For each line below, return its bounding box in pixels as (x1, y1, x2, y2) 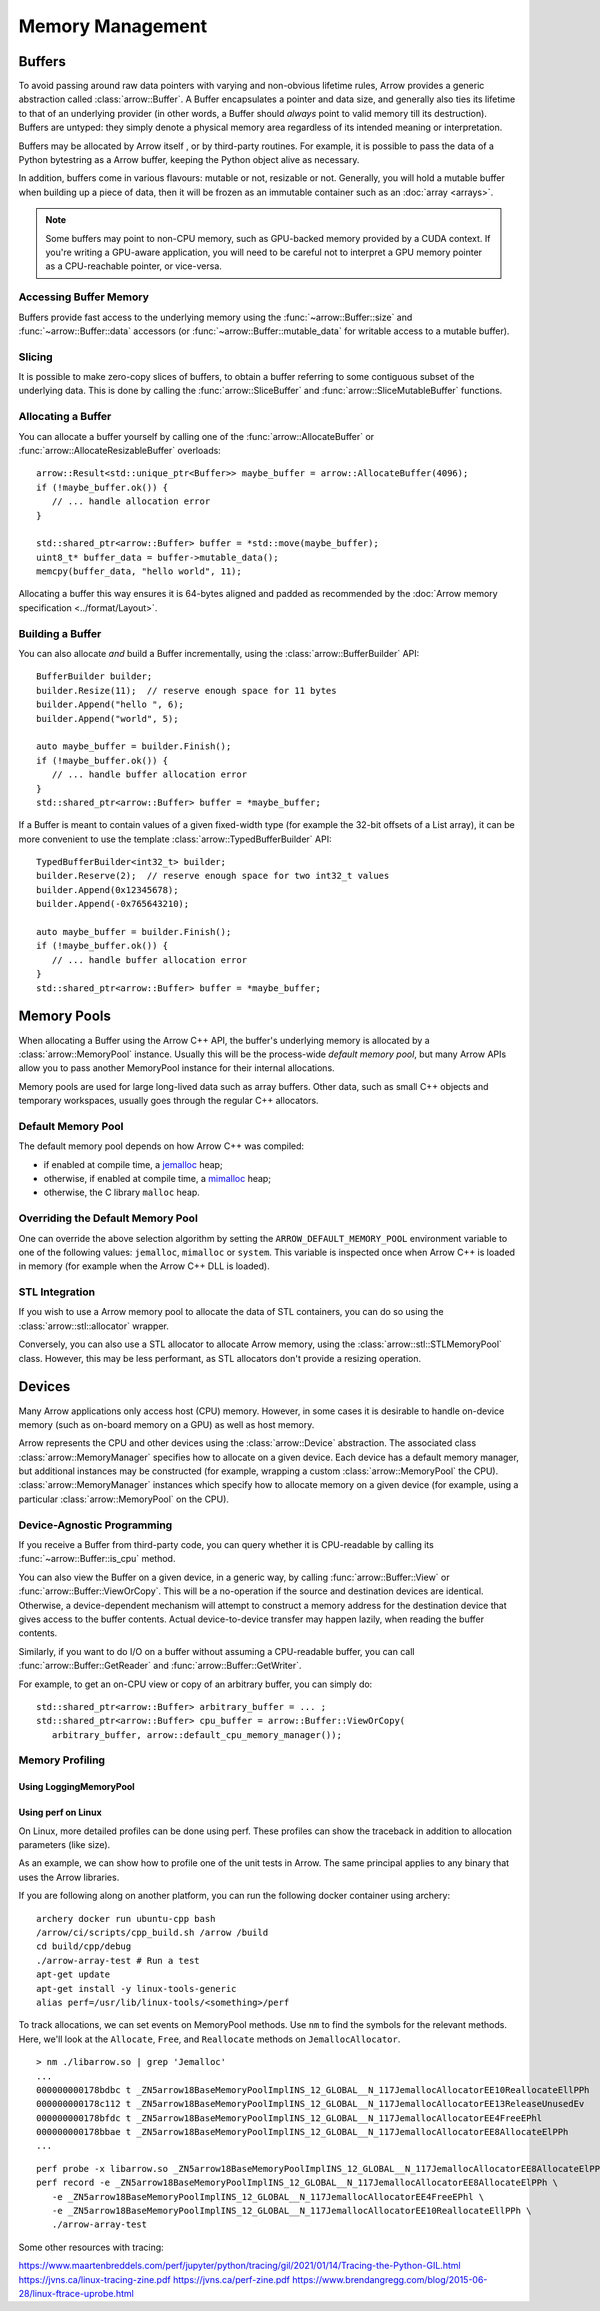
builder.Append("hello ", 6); (36, 699, 185, 710)
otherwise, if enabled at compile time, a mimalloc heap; (43, 1172, 272, 1184)
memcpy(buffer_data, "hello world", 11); (36, 566, 242, 577)
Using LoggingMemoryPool (18, 1781, 135, 1793)
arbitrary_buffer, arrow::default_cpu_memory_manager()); (51, 1729, 342, 1740)
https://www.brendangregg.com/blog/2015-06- (291, 2273, 488, 2285)
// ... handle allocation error (51, 496, 211, 507)
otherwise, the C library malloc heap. (43, 1186, 200, 1199)
